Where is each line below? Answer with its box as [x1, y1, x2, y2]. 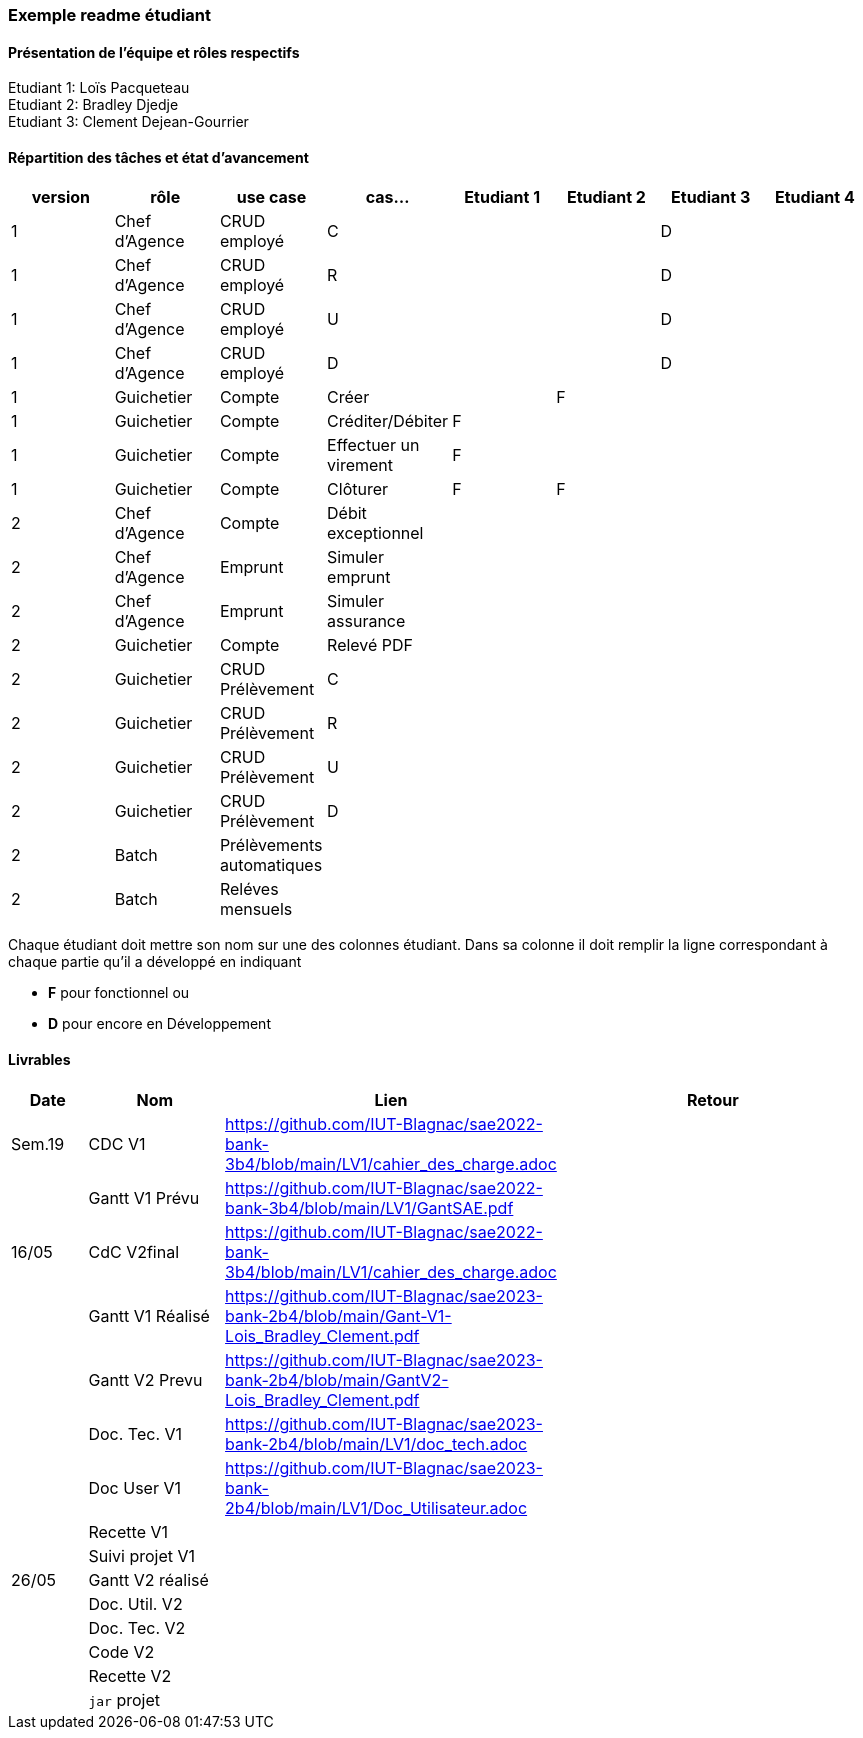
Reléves [219, 879, 279, 900]
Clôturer [327, 479, 389, 500]
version [31, 187, 91, 208]
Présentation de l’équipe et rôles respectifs [8, 43, 300, 61]
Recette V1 [88, 1521, 169, 1542]
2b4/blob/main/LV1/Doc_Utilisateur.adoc [225, 1497, 528, 1518]
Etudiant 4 [775, 187, 855, 208]
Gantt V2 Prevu [88, 1369, 203, 1390]
